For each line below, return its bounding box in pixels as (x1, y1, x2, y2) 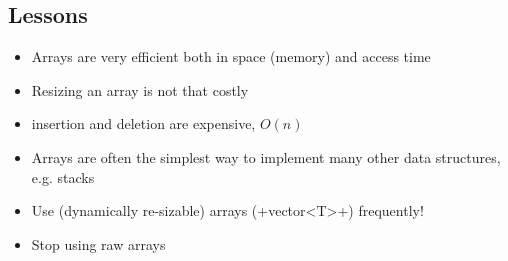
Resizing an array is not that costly (31, 79, 249, 100)
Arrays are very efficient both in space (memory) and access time (31, 46, 431, 67)
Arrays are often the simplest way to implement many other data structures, (31, 146, 501, 167)
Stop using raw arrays (31, 233, 166, 254)
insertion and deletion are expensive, (31, 113, 256, 134)
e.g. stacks (31, 166, 95, 187)
